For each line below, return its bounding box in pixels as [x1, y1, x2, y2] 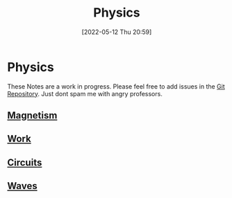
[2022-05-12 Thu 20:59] [81, 28, 152, 36]
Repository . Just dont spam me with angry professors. [7, 89, 163, 98]
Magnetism [7, 109, 58, 122]
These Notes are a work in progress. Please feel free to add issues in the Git [7, 82, 226, 91]
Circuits [7, 156, 42, 168]
